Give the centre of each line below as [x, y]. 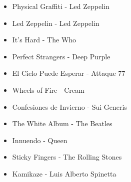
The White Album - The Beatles [62, 123]
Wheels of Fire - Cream [48, 90]
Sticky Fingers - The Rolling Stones [67, 157]
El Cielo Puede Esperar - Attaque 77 [69, 73]
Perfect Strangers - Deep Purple [61, 56]
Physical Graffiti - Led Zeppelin [61, 6]
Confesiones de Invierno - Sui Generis [69, 106]
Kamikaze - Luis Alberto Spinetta [64, 173]
